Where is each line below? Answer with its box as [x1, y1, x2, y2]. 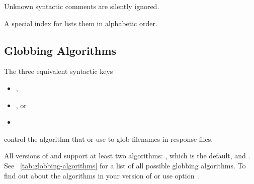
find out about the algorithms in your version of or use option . [4, 170, 200, 180]
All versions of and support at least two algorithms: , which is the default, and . [4, 150, 250, 161]
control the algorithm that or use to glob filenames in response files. [4, 133, 213, 144]
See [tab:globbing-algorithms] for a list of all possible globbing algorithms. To [4, 160, 246, 170]
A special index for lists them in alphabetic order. [4, 18, 157, 28]
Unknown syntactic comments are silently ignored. [4, 1, 159, 11]
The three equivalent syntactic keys [4, 66, 113, 76]
